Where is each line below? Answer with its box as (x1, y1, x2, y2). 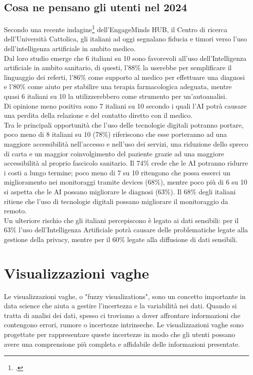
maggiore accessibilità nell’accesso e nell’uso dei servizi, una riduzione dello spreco (4, 138, 248, 149)
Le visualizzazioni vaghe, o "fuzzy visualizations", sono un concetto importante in (4, 291, 246, 301)
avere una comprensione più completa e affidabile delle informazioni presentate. (4, 338, 240, 349)
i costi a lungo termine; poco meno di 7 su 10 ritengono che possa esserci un (4, 167, 231, 177)
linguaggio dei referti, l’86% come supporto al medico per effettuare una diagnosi (4, 72, 245, 82)
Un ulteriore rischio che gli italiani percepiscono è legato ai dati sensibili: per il (4, 215, 239, 225)
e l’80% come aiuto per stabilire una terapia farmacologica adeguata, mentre (4, 81, 232, 92)
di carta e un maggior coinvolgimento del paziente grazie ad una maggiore (4, 148, 224, 158)
